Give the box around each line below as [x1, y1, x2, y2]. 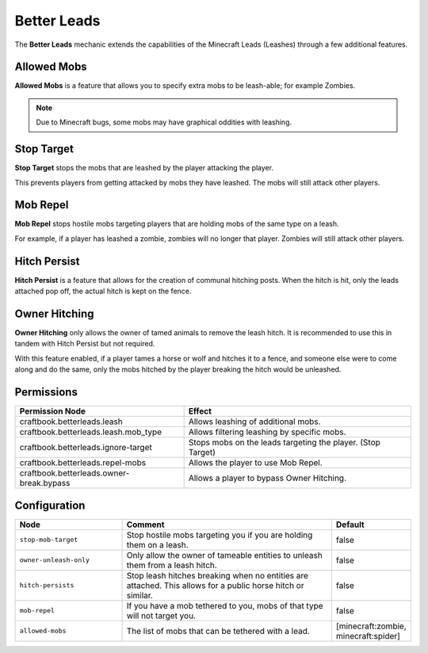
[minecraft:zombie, [335, 621, 407, 632]
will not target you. [126, 610, 196, 621]
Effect [188, 406, 212, 417]
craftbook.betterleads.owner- [19, 468, 130, 479]
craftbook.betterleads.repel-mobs [19, 457, 147, 468]
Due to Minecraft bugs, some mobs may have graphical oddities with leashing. [36, 117, 292, 127]
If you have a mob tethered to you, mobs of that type [126, 600, 324, 611]
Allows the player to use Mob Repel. [188, 457, 323, 468]
